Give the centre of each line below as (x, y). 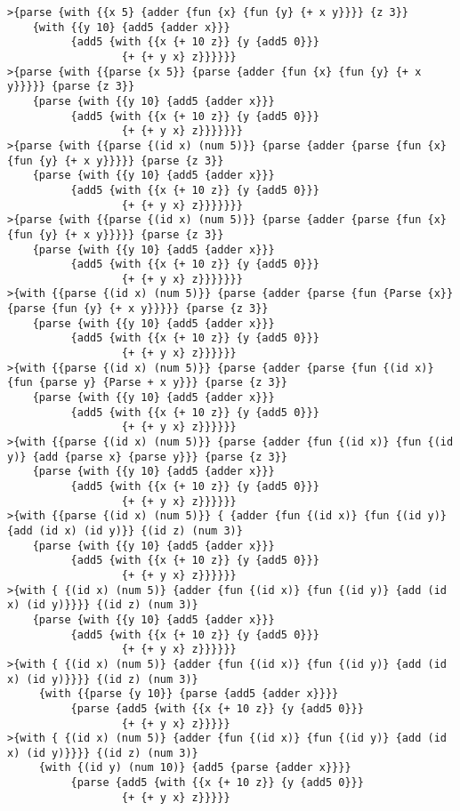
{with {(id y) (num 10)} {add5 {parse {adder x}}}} (195, 768)
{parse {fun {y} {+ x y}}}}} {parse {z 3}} (138, 309)
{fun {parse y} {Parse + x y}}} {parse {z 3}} (147, 383)
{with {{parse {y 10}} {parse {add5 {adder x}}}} (189, 694)
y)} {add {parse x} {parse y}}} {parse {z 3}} (147, 457)
